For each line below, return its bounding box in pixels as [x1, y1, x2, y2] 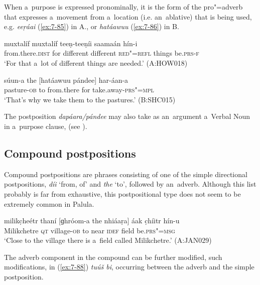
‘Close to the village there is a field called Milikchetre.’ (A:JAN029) [4, 235, 212, 245]
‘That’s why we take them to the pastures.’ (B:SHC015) [4, 94, 176, 104]
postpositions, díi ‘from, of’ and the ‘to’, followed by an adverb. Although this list [4, 179, 256, 189]
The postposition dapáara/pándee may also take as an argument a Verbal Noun [4, 111, 250, 121]
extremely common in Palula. [4, 198, 94, 209]
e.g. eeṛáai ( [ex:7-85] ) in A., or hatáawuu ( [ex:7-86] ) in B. [4, 21, 179, 32]
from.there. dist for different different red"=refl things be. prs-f [4, 48, 199, 58]
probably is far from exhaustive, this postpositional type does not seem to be [4, 188, 241, 199]
